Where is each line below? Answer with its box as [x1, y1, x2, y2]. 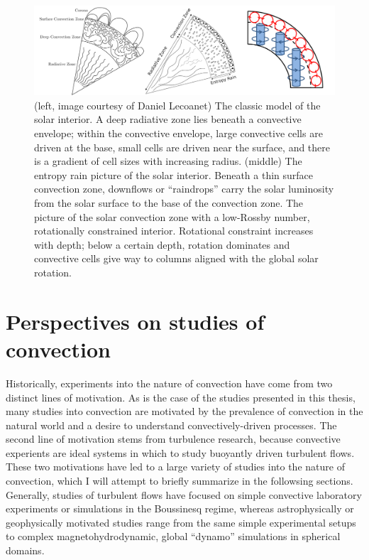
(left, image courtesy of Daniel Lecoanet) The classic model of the [34, 97, 321, 112]
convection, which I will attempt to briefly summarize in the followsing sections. [6, 473, 353, 488]
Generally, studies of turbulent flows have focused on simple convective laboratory [6, 487, 362, 502]
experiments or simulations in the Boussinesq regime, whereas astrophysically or [6, 501, 354, 516]
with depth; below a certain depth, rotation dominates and [34, 237, 290, 252]
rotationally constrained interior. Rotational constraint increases [34, 223, 314, 238]
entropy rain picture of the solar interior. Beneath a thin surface [34, 167, 314, 182]
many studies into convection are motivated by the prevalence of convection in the [6, 404, 363, 419]
